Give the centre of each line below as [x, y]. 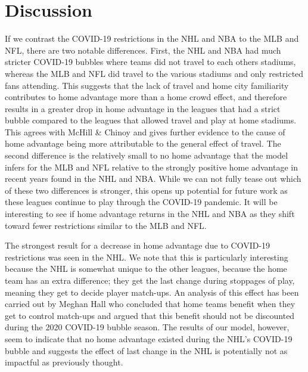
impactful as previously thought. [64, 362]
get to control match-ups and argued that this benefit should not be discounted [150, 315]
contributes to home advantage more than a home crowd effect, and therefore [146, 97]
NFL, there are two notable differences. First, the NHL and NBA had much [143, 50]
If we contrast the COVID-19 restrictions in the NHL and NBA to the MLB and [152, 38]
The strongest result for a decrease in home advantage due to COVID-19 [138, 245]
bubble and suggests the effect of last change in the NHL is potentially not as [146, 350]
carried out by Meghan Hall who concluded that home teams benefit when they [150, 304]
